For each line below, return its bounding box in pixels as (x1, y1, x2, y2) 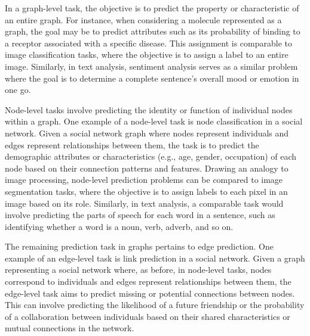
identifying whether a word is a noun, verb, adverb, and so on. (5, 220, 234, 232)
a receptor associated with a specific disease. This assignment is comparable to (5, 36, 293, 49)
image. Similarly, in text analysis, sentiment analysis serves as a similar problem (5, 60, 298, 72)
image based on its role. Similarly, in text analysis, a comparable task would (5, 197, 284, 209)
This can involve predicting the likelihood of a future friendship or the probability (5, 298, 305, 311)
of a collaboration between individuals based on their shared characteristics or (5, 310, 290, 322)
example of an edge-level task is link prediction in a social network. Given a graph (5, 251, 305, 264)
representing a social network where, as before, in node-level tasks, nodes (5, 263, 272, 276)
